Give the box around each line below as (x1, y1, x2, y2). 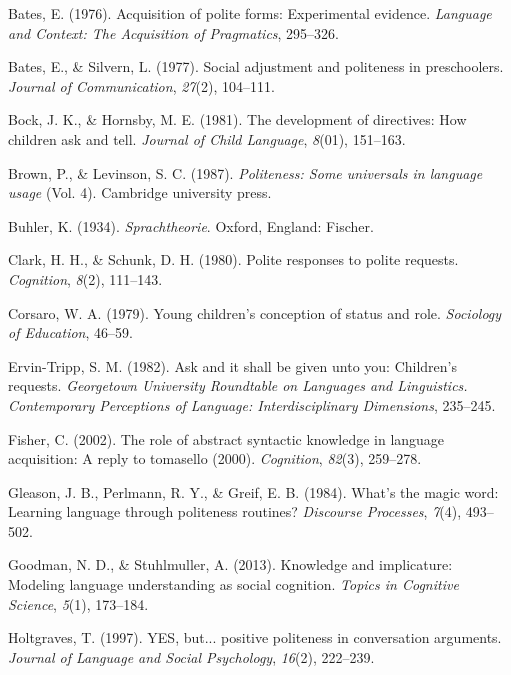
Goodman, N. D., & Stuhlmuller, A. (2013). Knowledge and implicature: (8, 554, 453, 575)
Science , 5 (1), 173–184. (8, 593, 149, 614)
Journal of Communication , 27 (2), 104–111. (8, 75, 275, 96)
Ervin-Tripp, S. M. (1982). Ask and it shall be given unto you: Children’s (8, 355, 458, 376)
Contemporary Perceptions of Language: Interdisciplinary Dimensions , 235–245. (8, 394, 496, 415)
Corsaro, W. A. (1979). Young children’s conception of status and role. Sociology (8, 302, 502, 323)
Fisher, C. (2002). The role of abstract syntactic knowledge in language (8, 428, 445, 449)
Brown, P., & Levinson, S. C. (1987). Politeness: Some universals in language (8, 162, 483, 183)
